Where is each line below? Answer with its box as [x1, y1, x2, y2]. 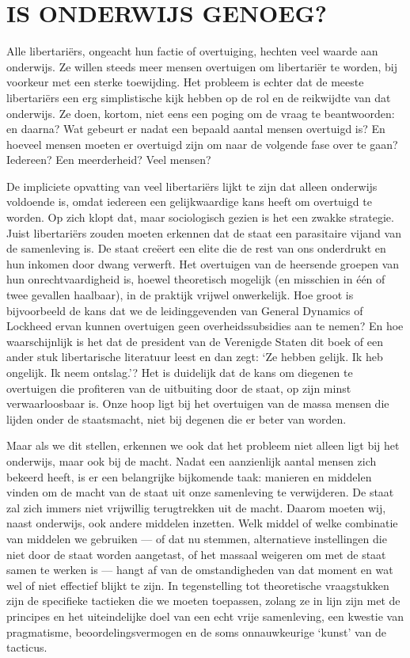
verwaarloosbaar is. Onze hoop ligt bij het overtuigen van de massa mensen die [6, 395, 389, 412]
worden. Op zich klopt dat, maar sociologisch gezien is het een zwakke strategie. [6, 209, 394, 226]
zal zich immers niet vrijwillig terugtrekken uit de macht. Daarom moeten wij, [6, 499, 386, 515]
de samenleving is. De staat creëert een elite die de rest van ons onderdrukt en [6, 240, 386, 257]
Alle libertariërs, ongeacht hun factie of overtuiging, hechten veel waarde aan [6, 43, 378, 59]
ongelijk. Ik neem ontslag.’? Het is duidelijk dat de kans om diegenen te [6, 364, 353, 380]
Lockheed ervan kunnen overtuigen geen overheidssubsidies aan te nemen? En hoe [6, 318, 404, 334]
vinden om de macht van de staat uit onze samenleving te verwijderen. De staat [6, 484, 394, 500]
